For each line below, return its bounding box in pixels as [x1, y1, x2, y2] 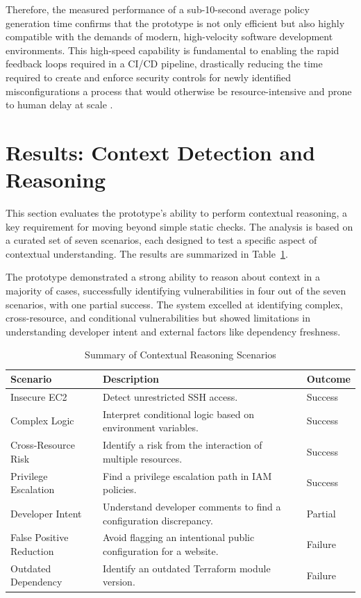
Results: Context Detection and [6, 138, 315, 166]
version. [103, 574, 135, 589]
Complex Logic [10, 413, 74, 428]
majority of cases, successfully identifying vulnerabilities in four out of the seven [6, 283, 346, 298]
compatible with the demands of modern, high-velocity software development [6, 29, 333, 44]
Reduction [10, 544, 54, 558]
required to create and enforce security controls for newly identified [6, 69, 292, 84]
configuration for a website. [103, 544, 219, 558]
